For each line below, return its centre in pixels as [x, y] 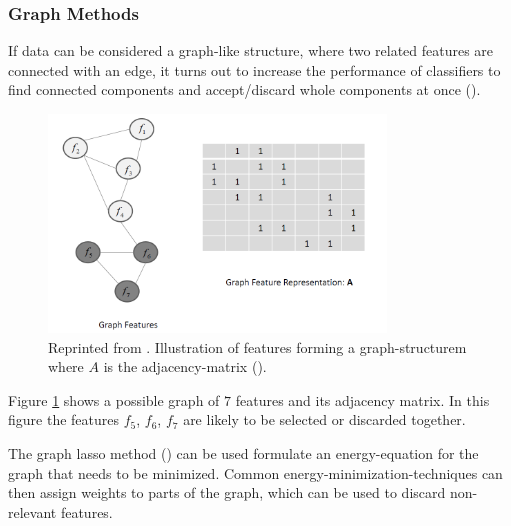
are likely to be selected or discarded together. [324, 419]
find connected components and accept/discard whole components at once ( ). [244, 89]
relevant [32, 511]
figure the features [63, 419]
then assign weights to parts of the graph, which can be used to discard [227, 492]
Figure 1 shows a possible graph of [114, 399]
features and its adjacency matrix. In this [362, 399]
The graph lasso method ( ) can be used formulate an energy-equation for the [243, 452]
